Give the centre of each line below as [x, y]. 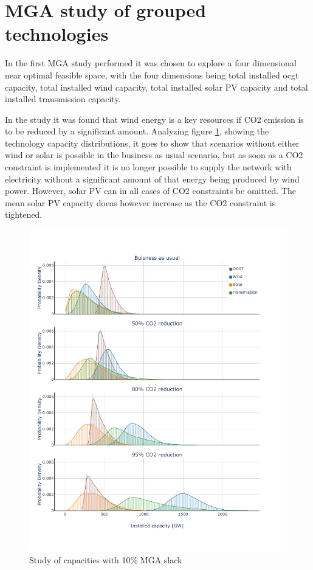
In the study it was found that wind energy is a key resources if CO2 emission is [154, 119]
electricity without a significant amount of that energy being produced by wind [152, 179]
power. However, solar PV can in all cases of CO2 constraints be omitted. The [151, 191]
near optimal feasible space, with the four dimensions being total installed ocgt [152, 75]
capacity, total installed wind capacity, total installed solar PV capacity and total [156, 87]
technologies [57, 34]
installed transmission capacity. [63, 99]
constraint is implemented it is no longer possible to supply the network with [148, 167]
